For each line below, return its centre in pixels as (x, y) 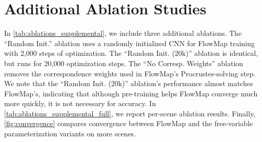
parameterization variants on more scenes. (70, 134)
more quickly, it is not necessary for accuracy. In (80, 103)
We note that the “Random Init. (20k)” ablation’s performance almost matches (129, 83)
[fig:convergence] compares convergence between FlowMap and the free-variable (128, 123)
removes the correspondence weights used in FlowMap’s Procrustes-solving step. (130, 73)
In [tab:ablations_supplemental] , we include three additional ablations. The (123, 33)
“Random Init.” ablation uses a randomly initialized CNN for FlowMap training (129, 43)
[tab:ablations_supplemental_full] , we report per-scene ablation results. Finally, (130, 113)
